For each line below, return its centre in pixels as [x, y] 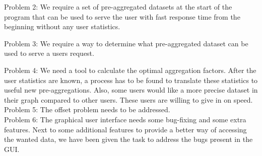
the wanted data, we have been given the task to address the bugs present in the [128, 139]
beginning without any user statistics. [62, 26]
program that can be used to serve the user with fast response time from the [122, 16]
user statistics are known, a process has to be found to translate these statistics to [131, 80]
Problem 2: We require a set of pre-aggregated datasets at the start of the [118, 7]
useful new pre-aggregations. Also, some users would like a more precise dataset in [131, 90]
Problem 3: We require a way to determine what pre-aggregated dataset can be [126, 43]
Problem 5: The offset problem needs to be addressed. [87, 109]
